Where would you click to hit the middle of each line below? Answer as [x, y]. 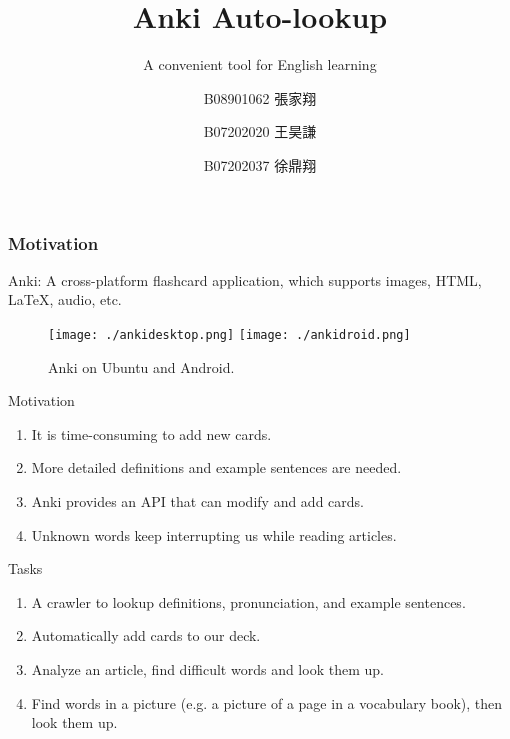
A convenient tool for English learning [260, 64]
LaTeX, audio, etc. [65, 299]
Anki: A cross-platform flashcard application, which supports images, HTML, [245, 279]
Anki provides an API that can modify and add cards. [197, 501]
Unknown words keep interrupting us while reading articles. [214, 534]
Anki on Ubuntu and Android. [141, 366]
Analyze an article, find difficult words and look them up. [207, 668]
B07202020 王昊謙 [260, 131]
